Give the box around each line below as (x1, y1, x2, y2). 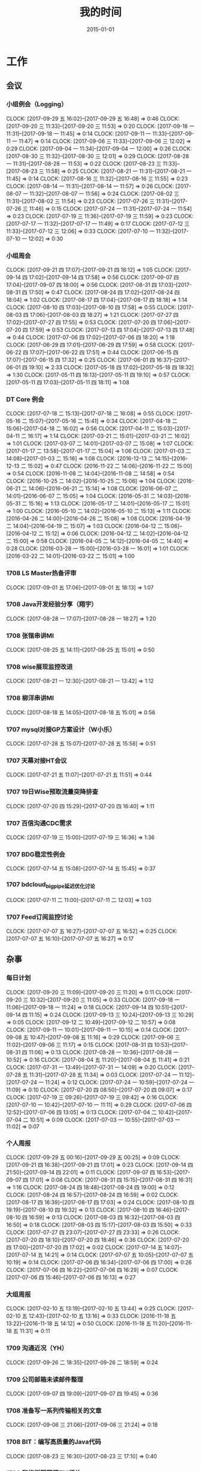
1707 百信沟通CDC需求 (6, 819, 72, 827)
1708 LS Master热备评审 (6, 569, 77, 577)
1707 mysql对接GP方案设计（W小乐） (6, 725, 116, 733)
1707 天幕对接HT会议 (6, 756, 67, 765)
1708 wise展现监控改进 (6, 663, 73, 671)
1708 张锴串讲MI (6, 631, 54, 640)
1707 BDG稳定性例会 (6, 850, 66, 858)
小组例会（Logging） (6, 100, 68, 109)
